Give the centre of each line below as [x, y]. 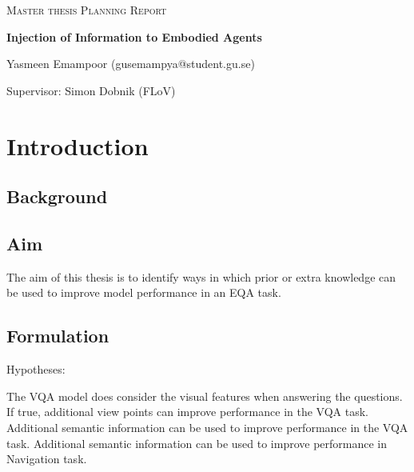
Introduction [78, 145]
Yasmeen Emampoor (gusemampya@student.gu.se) [131, 64]
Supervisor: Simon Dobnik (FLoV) [91, 90]
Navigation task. [47, 459]
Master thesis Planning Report [87, 10]
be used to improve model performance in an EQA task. [144, 292]
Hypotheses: [36, 369]
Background [57, 196]
